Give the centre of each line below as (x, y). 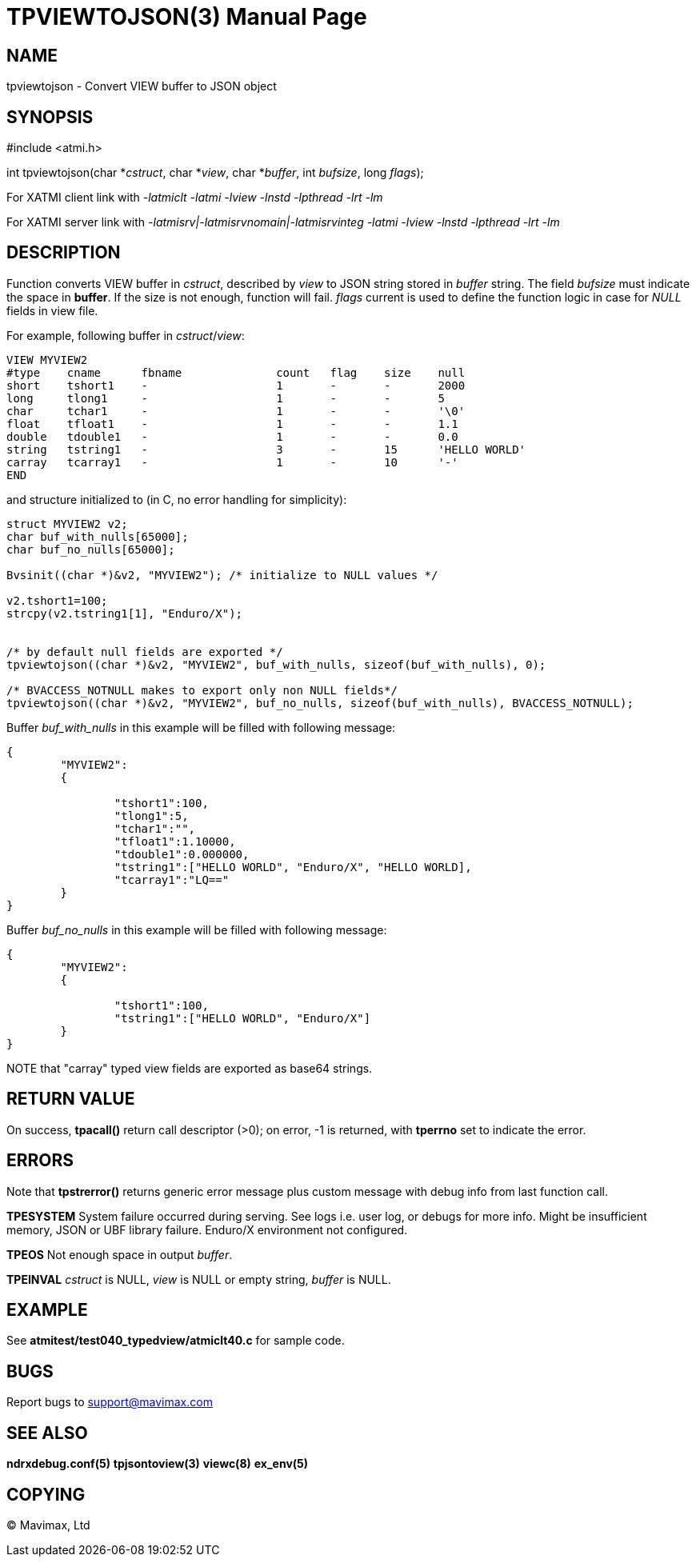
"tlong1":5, (151, 815)
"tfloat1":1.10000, (175, 841)
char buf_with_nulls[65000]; (98, 536)
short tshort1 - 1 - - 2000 (236, 385)
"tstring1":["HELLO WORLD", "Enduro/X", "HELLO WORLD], (293, 867)
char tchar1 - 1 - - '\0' (236, 411)
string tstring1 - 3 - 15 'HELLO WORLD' (266, 449)
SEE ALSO (47, 1433)
